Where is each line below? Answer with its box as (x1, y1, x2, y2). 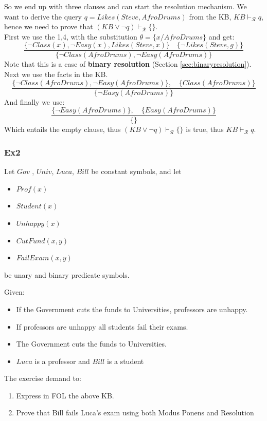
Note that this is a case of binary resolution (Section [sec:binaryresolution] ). (4, 59, 252, 69)
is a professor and (34, 355, 90, 366)
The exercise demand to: (4, 373, 81, 384)
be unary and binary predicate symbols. (4, 269, 130, 280)
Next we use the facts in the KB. (4, 69, 108, 80)
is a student (106, 355, 144, 366)
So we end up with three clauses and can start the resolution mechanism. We (4, 1, 247, 11)
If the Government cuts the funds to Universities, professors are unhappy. (16, 303, 248, 314)
